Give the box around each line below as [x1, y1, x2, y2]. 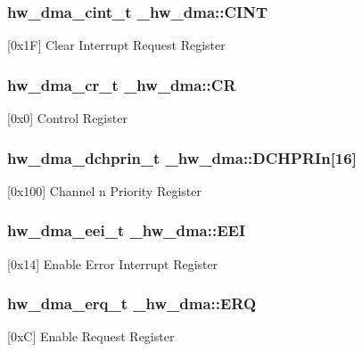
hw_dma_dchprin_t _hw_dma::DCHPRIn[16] [7, 146, 357, 168]
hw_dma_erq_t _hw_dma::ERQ [7, 292, 257, 315]
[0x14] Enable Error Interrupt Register [7, 254, 218, 273]
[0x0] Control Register [7, 109, 128, 127]
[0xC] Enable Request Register [7, 327, 175, 346]
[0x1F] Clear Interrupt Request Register [7, 36, 226, 54]
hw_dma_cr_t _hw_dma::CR [7, 73, 236, 95]
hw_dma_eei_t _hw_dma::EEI [7, 219, 246, 241]
